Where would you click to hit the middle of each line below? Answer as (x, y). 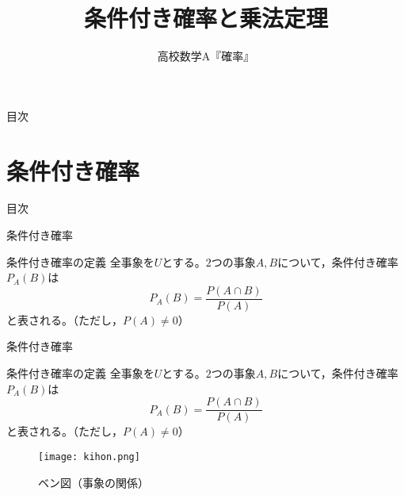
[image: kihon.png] (89, 457)
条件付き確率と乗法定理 (206, 18)
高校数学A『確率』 (206, 56)
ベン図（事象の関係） (93, 482)
